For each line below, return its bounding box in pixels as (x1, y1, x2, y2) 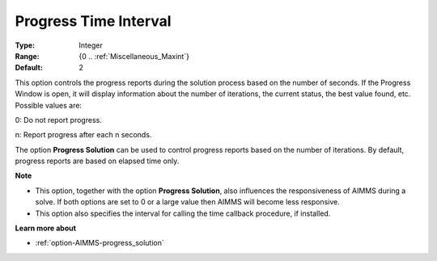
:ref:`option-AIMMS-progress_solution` (35, 238, 165, 248)
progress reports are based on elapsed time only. (15, 156, 180, 166)
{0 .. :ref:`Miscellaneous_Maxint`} (78, 51, 190, 61)
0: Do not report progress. (15, 115, 103, 124)
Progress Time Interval (15, 12, 172, 30)
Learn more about (15, 223, 77, 234)
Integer (78, 40, 103, 50)
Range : (15, 51, 40, 61)
